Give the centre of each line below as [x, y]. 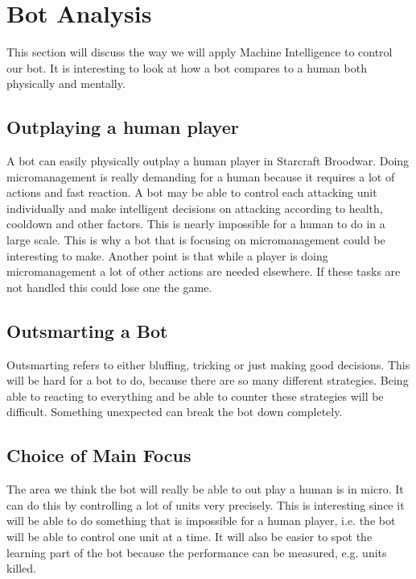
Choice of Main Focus [99, 455]
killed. [21, 568]
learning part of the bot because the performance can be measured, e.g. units [197, 552]
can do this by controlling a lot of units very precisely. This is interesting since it [206, 504]
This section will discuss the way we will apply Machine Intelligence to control [200, 52]
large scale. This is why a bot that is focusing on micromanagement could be [196, 240]
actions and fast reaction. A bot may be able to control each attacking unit [192, 192]
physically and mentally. [66, 83]
